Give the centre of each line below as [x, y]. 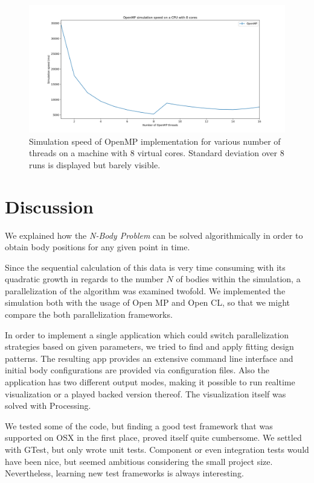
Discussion [49, 206]
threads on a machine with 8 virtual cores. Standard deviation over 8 [157, 153]
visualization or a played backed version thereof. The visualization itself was [146, 393]
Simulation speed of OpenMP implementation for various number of [155, 141]
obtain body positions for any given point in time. [98, 247]
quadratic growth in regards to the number [84, 279]
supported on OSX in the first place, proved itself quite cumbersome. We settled [153, 437]
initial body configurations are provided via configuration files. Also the [137, 370]
